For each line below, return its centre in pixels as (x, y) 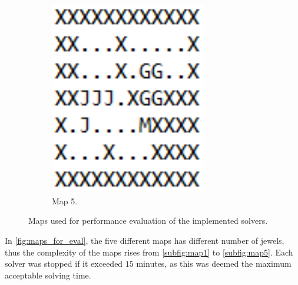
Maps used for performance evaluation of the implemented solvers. (148, 221)
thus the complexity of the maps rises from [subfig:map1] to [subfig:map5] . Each (149, 252)
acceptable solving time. (48, 275)
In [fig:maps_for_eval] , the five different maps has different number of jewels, (145, 241)
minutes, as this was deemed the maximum (214, 264)
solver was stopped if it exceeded (64, 264)
